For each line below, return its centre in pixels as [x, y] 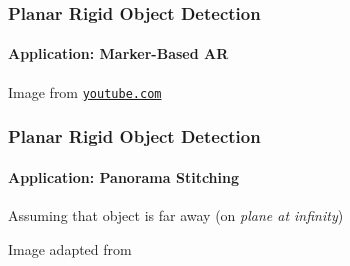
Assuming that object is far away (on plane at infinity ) [176, 214]
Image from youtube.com [85, 91]
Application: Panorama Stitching [123, 176]
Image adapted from [70, 248]
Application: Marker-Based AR [118, 53]
